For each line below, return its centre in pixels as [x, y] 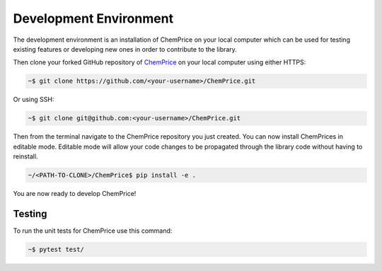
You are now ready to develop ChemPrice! [75, 194]
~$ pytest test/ [56, 249]
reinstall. [25, 156]
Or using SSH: [34, 100]
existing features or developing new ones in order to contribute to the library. [125, 49]
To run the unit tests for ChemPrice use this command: [93, 231]
